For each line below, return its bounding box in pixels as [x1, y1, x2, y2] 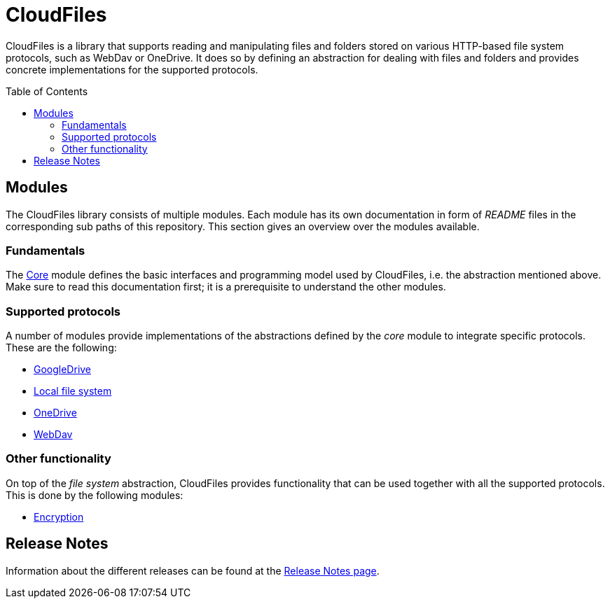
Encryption [34, 510, 84, 523]
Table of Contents [6, 85, 88, 97]
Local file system [34, 385, 112, 398]
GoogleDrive [34, 363, 92, 376]
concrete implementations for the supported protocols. [6, 63, 258, 76]
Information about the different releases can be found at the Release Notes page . [6, 564, 380, 577]
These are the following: [6, 342, 117, 354]
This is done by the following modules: [6, 489, 183, 501]
